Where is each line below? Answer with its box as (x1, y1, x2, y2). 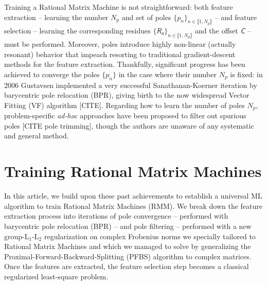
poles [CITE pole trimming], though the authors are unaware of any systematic (4, 120, 254, 131)
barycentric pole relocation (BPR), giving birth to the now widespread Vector (4, 90, 250, 100)
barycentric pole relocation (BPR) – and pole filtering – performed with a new (4, 220, 252, 231)
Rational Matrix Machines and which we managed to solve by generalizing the (4, 241, 251, 252)
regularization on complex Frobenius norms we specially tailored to (44, 230, 256, 241)
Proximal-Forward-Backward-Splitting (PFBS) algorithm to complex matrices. (4, 251, 252, 261)
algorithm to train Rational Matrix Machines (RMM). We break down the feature (4, 200, 262, 211)
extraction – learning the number (4, 11, 109, 22)
